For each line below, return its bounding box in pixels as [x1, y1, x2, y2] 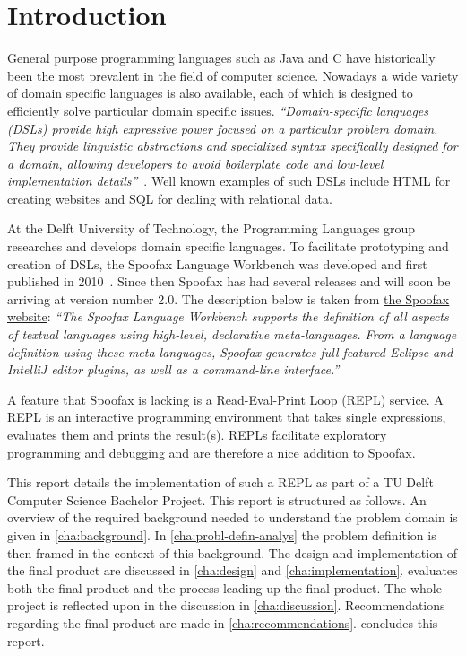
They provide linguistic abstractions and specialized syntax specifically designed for [7, 136, 458, 155]
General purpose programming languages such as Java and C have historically [7, 48, 436, 67]
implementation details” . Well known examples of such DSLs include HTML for [7, 171, 451, 190]
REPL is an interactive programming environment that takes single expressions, [7, 407, 446, 426]
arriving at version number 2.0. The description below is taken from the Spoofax [7, 289, 450, 308]
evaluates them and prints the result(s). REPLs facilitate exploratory [7, 425, 387, 443]
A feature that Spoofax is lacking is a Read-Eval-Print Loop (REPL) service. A [7, 389, 444, 408]
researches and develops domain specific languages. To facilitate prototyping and [7, 237, 449, 256]
